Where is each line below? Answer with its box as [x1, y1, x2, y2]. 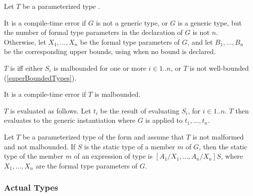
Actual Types [4, 181, 58, 194]
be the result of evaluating [100, 105, 180, 115]
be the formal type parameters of [80, 36, 180, 47]
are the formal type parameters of [35, 160, 138, 170]
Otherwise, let [4, 36, 46, 47]
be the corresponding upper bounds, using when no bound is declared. [4, 46, 216, 56]
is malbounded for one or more [53, 62, 147, 73]
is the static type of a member [84, 141, 175, 151]
